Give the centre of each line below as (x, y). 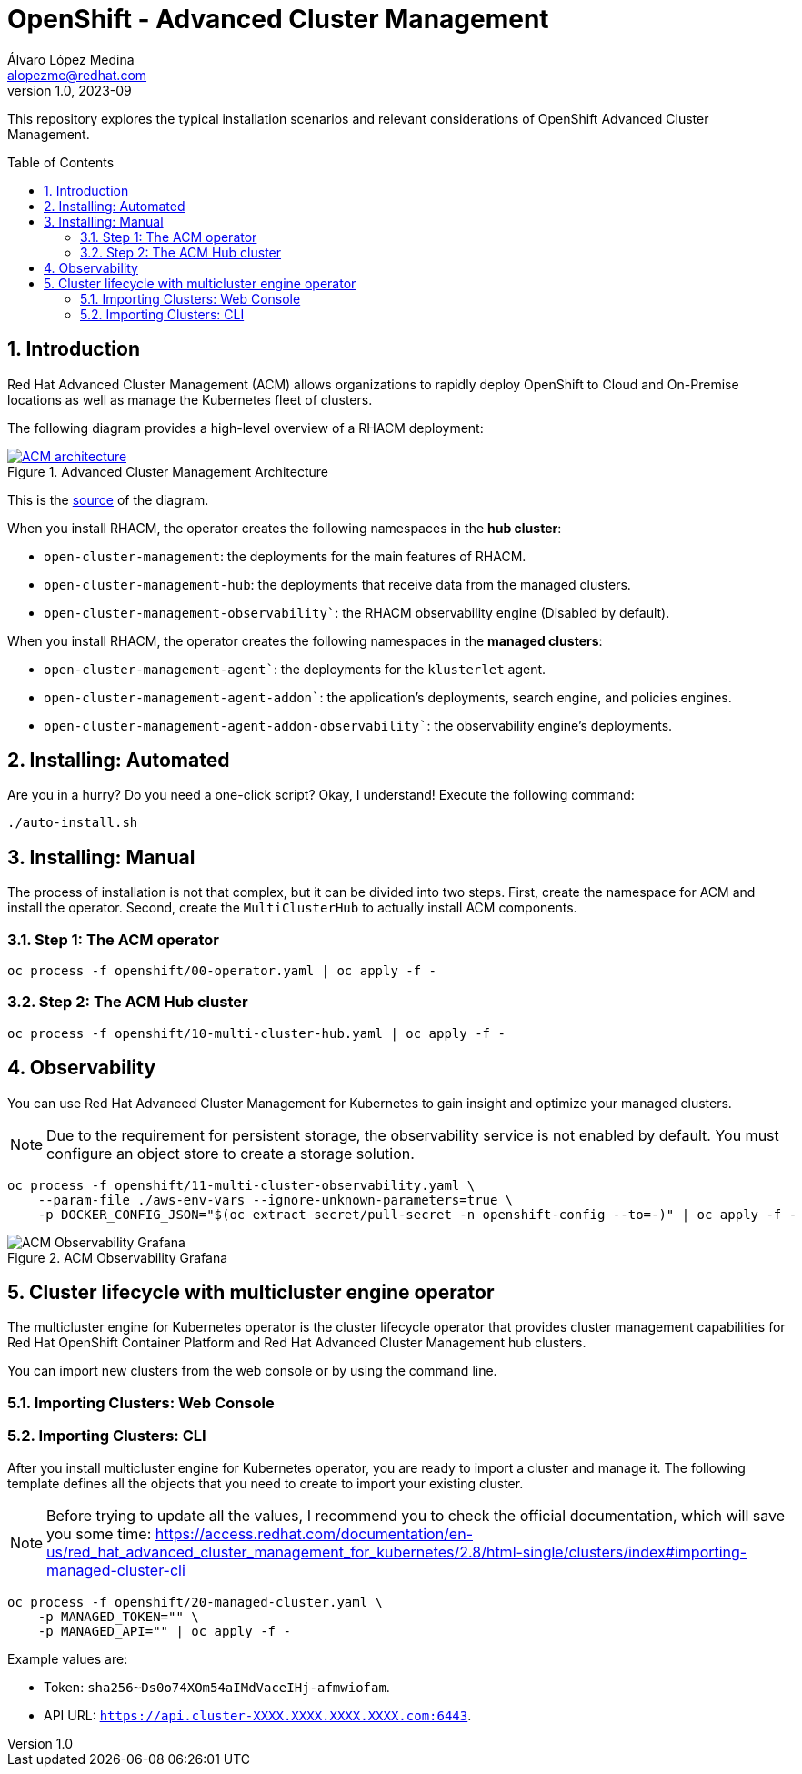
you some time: (99, 1533)
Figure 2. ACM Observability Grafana (118, 1257)
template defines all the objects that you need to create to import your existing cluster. (266, 1483)
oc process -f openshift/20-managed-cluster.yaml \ (195, 1602)
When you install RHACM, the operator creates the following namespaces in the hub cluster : (285, 528)
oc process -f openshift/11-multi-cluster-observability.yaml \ (241, 1185)
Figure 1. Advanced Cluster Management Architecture (168, 471)
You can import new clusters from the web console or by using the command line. (252, 1371)
